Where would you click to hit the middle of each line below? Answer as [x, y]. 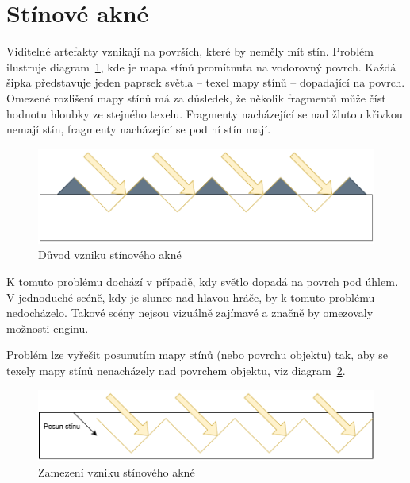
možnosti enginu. [48, 328]
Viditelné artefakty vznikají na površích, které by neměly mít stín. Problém [190, 51]
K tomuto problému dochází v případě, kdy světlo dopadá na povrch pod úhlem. [202, 281]
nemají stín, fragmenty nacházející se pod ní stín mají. [139, 129]
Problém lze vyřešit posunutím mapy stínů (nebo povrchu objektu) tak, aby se [197, 355]
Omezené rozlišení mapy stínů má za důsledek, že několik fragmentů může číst [196, 97]
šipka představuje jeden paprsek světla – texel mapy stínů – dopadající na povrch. [206, 82]
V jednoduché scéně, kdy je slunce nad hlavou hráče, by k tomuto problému [191, 297]
